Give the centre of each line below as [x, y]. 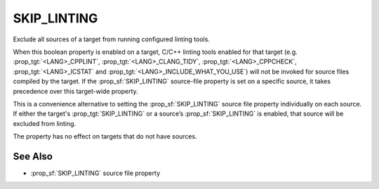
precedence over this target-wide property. [75, 91]
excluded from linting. [45, 123]
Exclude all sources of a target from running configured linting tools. [112, 39]
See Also [33, 156]
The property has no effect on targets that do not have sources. [105, 136]
